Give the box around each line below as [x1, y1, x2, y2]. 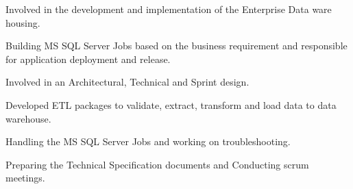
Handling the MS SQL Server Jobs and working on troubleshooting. [5, 134, 291, 149]
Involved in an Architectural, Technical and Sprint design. [5, 75, 249, 89]
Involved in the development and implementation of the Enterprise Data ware [5, 2, 332, 16]
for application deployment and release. [5, 51, 171, 66]
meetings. [5, 171, 45, 185]
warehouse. [5, 111, 51, 125]
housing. [5, 15, 40, 29]
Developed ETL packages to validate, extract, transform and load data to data [5, 97, 337, 112]
